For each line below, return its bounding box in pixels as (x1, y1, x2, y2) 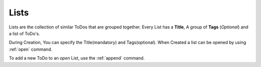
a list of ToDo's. (9, 30, 41, 36)
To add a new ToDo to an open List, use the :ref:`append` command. (9, 55, 145, 61)
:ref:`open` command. (9, 46, 53, 52)
